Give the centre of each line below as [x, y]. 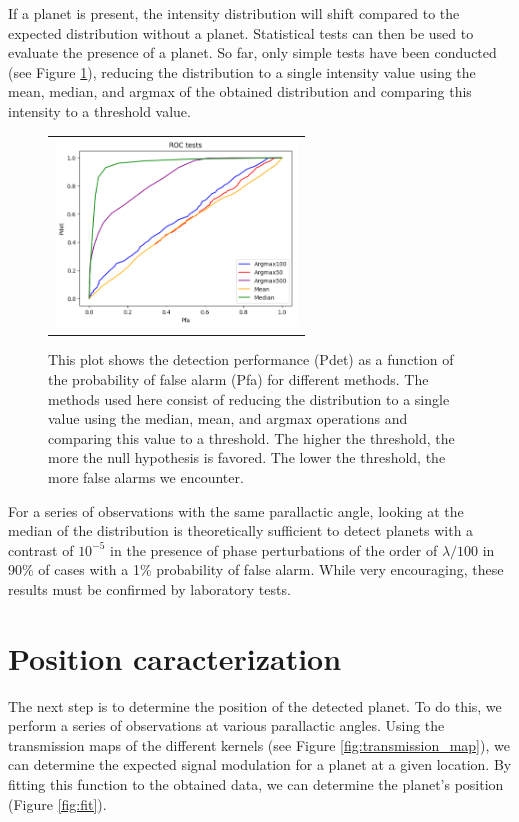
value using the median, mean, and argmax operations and [228, 418]
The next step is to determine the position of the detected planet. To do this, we [255, 705]
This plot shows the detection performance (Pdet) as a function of [251, 359]
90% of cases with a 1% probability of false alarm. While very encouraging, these [256, 569]
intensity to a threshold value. [99, 110]
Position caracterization [175, 657]
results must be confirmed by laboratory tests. [149, 588]
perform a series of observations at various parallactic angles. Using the [226, 725]
